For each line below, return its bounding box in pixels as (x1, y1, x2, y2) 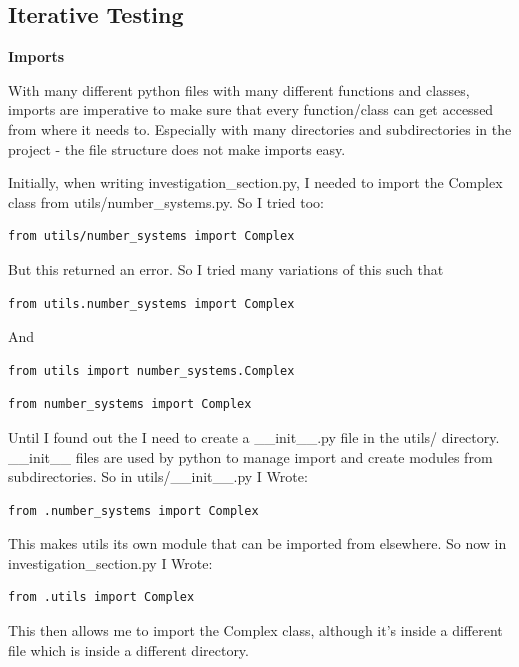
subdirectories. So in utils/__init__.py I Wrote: (8, 466, 308, 487)
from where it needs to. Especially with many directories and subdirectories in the (8, 118, 512, 139)
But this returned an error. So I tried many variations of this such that (8, 258, 444, 279)
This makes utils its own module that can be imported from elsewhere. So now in (8, 533, 507, 554)
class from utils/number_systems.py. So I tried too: (8, 191, 324, 212)
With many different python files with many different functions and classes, (8, 79, 470, 100)
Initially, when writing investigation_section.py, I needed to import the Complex (8, 172, 503, 193)
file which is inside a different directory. (8, 639, 249, 660)
